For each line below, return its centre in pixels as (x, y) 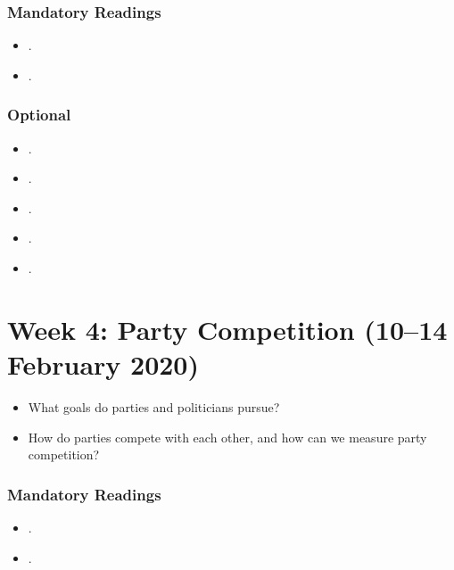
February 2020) (103, 363)
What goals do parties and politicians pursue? (154, 406)
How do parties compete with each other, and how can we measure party (227, 437)
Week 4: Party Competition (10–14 (227, 329)
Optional (39, 115)
